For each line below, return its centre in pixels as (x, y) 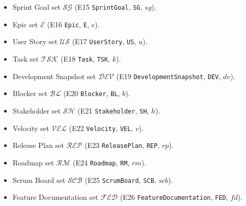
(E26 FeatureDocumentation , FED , (174, 197)
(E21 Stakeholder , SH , (113, 110)
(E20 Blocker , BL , (91, 93)
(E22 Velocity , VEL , (101, 128)
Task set (26, 58)
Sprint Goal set (36, 7)
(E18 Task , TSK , (85, 58)
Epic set (25, 24)
